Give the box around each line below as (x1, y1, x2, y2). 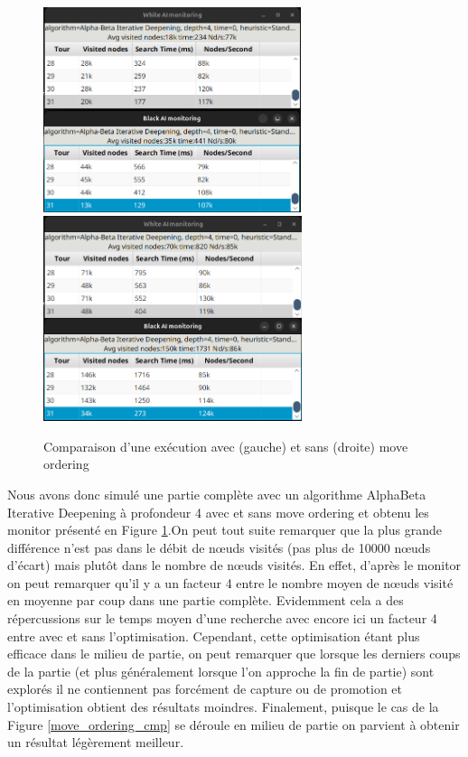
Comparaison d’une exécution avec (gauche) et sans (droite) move (43, 436, 408, 455)
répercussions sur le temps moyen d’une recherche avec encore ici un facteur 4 (7, 609, 437, 628)
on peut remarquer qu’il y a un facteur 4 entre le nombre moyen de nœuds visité (7, 573, 454, 592)
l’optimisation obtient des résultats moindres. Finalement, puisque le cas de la (7, 697, 439, 716)
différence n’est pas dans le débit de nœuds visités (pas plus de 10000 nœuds (7, 537, 431, 556)
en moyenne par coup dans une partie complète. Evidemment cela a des (7, 591, 404, 610)
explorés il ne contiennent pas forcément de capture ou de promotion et (7, 679, 403, 698)
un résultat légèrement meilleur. (7, 733, 184, 752)
